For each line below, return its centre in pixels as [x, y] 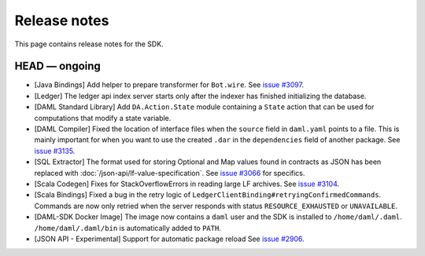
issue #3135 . [55, 151]
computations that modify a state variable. [103, 118]
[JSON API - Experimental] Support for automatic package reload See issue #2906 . [169, 239]
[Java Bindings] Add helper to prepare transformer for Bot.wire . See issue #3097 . [169, 85]
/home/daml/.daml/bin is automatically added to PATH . [128, 228]
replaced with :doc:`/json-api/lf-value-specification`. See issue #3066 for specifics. [170, 173]
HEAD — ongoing [58, 66]
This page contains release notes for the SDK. [89, 44]
